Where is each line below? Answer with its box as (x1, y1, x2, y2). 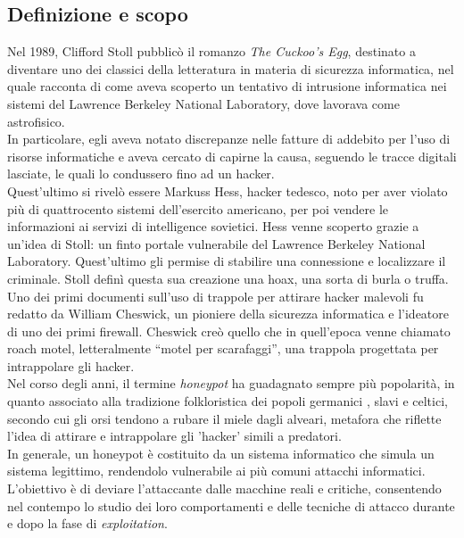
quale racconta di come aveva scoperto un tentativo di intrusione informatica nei (7, 77, 447, 95)
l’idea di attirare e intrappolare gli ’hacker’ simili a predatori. (7, 426, 342, 445)
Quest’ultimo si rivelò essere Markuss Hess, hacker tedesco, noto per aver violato (7, 181, 448, 200)
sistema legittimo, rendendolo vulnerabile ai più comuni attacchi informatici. (7, 461, 426, 480)
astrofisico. (7, 112, 65, 130)
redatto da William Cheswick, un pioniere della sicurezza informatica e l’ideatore (7, 304, 450, 323)
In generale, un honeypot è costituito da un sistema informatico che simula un (7, 443, 435, 462)
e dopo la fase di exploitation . (7, 514, 168, 533)
